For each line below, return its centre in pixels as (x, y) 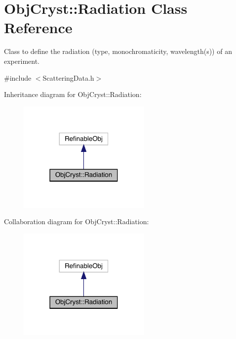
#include (18, 77)
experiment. (22, 61)
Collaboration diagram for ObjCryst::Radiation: (77, 221)
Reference (38, 27)
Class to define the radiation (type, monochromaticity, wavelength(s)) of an (118, 51)
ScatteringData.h (68, 77)
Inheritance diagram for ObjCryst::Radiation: (73, 94)
